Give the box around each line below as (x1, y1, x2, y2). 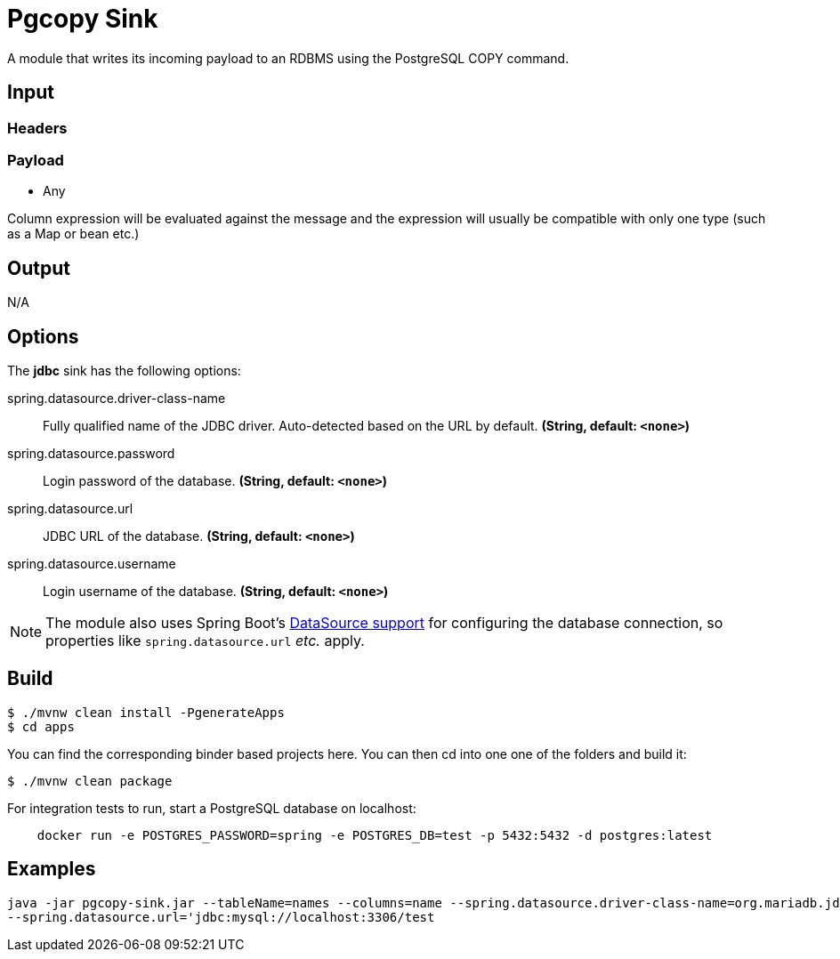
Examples (7, 858, 96, 881)
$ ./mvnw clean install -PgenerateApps (7, 705, 285, 720)
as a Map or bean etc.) (7, 226, 140, 242)
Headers (7, 118, 68, 137)
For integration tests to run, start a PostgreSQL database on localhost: (7, 800, 416, 816)
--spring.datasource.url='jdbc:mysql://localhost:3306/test (7, 909, 435, 924)
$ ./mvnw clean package (7, 773, 173, 788)
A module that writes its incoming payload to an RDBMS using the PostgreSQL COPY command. (7, 50, 569, 66)
